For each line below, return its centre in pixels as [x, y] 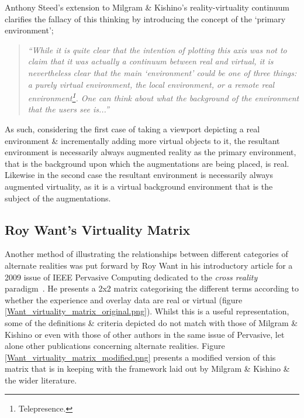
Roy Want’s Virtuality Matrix [98, 229]
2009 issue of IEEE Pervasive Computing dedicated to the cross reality [131, 277]
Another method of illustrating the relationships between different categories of [146, 254]
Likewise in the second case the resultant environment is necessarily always [139, 175]
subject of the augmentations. [58, 198]
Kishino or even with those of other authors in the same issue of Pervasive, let [145, 334]
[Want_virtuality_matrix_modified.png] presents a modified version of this [140, 357]
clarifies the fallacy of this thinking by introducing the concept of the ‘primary [145, 18]
